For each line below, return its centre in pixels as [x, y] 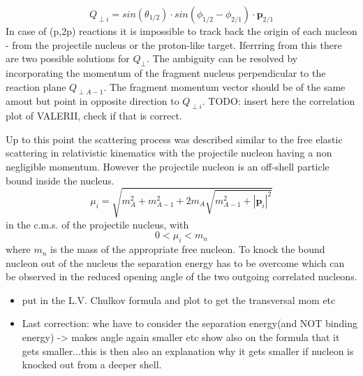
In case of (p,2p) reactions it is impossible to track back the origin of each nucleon [181, 31]
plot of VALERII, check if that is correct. [94, 116]
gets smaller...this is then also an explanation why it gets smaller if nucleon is [188, 350]
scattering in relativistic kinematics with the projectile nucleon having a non [169, 153]
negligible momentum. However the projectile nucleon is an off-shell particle [168, 166]
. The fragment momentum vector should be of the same [224, 86]
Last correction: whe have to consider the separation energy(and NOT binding [190, 323]
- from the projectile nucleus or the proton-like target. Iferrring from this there [174, 44]
